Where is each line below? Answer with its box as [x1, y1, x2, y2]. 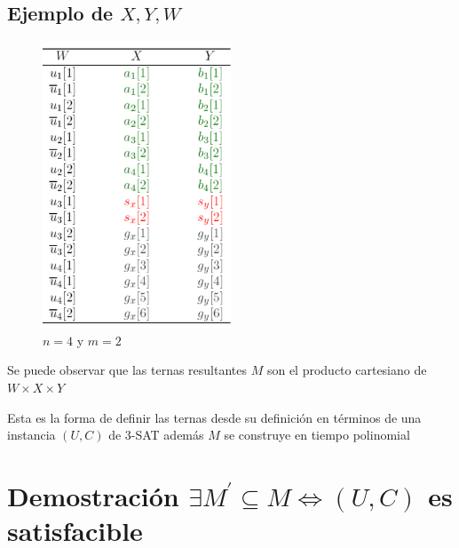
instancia [7, 425, 56, 444]
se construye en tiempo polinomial [224, 425, 410, 444]
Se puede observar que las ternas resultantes [7, 361, 248, 379]
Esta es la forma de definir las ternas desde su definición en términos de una [7, 408, 422, 426]
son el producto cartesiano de [266, 361, 427, 379]
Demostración [7, 478, 179, 514]
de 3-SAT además [108, 425, 204, 444]
